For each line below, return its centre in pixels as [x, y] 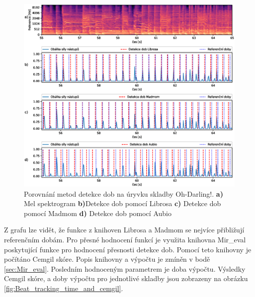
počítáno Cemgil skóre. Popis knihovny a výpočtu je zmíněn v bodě [107, 259]
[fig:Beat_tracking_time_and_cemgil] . [64, 288]
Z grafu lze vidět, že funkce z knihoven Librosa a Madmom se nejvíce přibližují [124, 230]
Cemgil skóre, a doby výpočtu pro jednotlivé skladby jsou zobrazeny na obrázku [126, 278]
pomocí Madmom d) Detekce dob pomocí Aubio [98, 213]
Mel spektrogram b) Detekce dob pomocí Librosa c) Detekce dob [123, 203]
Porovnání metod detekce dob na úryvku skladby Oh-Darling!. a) [124, 193]
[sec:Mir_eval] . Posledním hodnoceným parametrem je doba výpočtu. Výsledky [125, 268]
